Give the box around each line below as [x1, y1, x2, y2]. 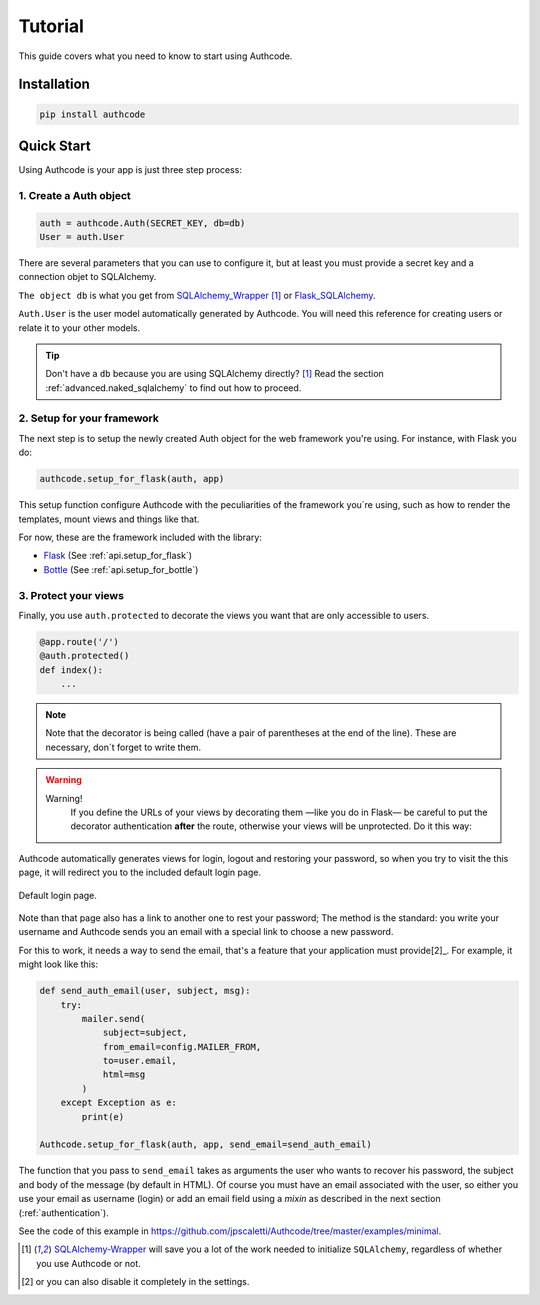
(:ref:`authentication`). [18, 1206, 109, 1219]
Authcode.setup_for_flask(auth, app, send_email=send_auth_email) [39, 1139, 372, 1150]
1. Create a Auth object [18, 188, 132, 202]
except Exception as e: [60, 1097, 177, 1109]
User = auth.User [39, 231, 125, 242]
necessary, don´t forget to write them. [45, 741, 202, 753]
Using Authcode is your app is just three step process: [18, 164, 242, 176]
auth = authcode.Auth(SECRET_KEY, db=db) [39, 217, 246, 229]
